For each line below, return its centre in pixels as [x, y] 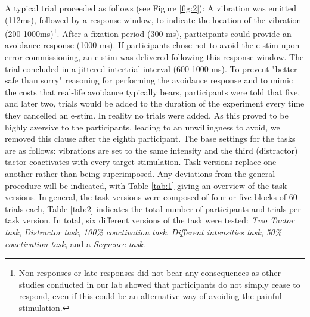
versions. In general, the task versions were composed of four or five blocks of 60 [151, 197]
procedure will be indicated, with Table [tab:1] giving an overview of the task [146, 185]
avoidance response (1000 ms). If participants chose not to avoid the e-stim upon [152, 45]
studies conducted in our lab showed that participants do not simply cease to [159, 284]
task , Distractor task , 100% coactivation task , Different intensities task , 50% [143, 231]
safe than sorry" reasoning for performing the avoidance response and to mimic [149, 80]
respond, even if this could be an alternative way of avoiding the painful [150, 296]
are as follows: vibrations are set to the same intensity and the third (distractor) [151, 150]
